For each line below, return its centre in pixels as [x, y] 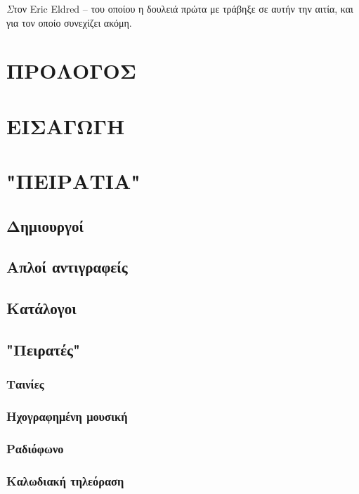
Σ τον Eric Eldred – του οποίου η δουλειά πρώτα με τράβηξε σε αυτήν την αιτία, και [180, 8]
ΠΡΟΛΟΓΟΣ [71, 71]
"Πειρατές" [44, 350]
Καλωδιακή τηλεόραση [65, 480]
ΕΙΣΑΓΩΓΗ [66, 125]
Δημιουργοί [45, 225]
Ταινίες [25, 384]
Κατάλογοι [41, 308]
